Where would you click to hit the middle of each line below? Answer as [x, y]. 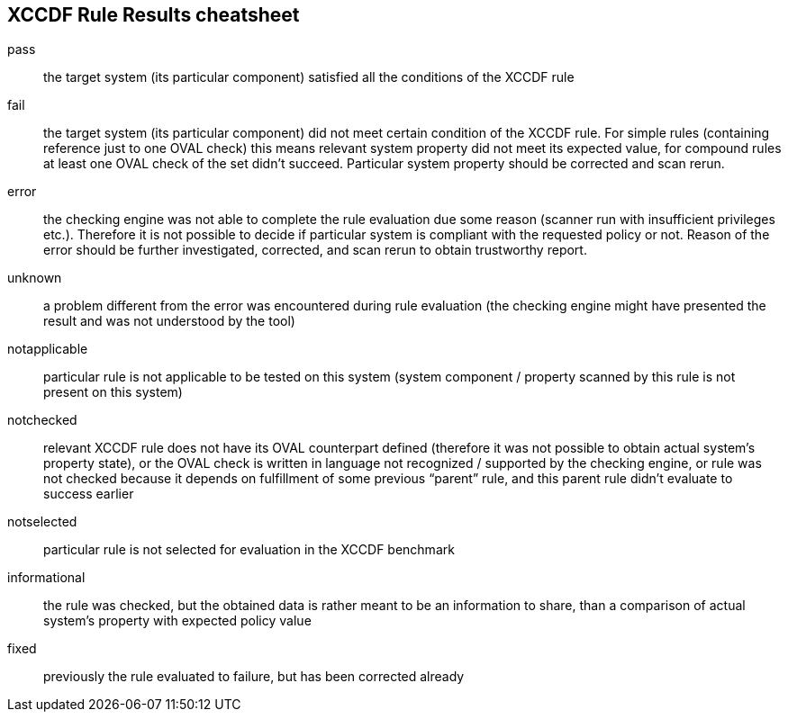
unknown [35, 278]
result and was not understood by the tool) [169, 321]
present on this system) [113, 392]
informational [46, 578]
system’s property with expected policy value [177, 621]
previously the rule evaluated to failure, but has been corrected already [254, 677]
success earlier [89, 494]
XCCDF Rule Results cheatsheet [154, 15]
